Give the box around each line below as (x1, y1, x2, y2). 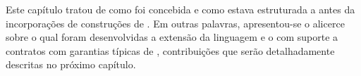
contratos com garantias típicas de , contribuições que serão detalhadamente (6, 43, 335, 58)
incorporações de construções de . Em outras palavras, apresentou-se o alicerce (6, 15, 345, 30)
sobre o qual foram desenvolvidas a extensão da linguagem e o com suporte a (6, 30, 338, 44)
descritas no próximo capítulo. (6, 57, 136, 72)
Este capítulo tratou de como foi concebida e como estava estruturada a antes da (6, 2, 355, 16)
